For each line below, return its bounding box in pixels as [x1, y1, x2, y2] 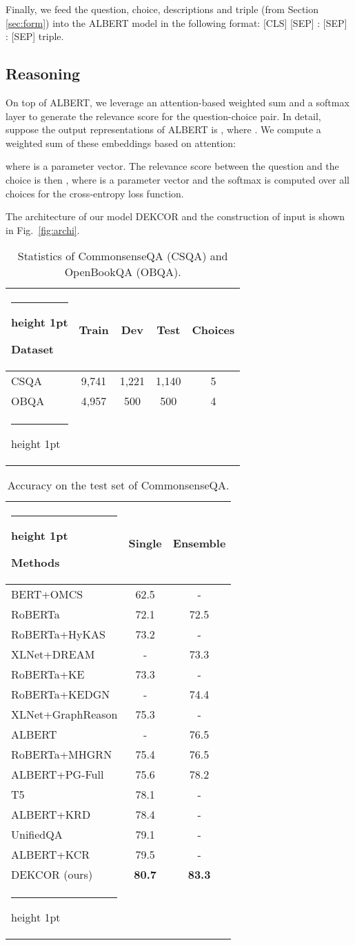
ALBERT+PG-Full [11, 766, 104, 783]
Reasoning [6, 63, 81, 84]
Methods [11, 554, 60, 571]
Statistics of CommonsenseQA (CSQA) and [17, 248, 228, 264]
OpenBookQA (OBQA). [64, 264, 181, 280]
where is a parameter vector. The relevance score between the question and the [6, 159, 339, 173]
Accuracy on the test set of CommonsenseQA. [7, 477, 230, 494]
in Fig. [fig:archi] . [6, 222, 80, 237]
